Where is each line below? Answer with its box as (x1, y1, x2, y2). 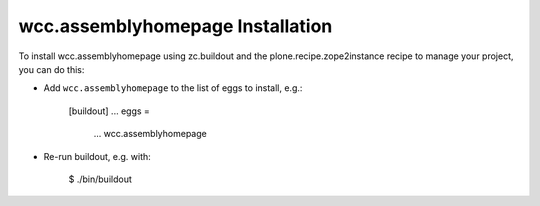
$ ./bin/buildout (68, 173, 132, 185)
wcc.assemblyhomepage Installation (18, 15, 333, 37)
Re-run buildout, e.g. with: (43, 150, 152, 162)
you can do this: (18, 63, 85, 75)
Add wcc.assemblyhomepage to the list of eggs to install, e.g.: (43, 82, 303, 94)
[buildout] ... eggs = (68, 105, 150, 117)
